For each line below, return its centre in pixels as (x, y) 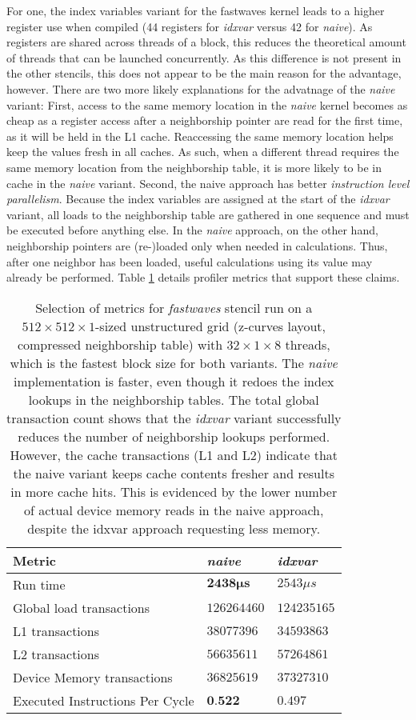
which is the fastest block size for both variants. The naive (174, 362)
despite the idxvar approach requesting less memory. (174, 528)
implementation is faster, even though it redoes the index (174, 381)
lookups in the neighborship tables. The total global (174, 399)
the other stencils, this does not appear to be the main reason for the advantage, (204, 73)
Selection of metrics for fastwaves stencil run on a (174, 307)
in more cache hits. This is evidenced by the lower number (174, 491)
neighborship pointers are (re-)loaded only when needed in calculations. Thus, (197, 245)
